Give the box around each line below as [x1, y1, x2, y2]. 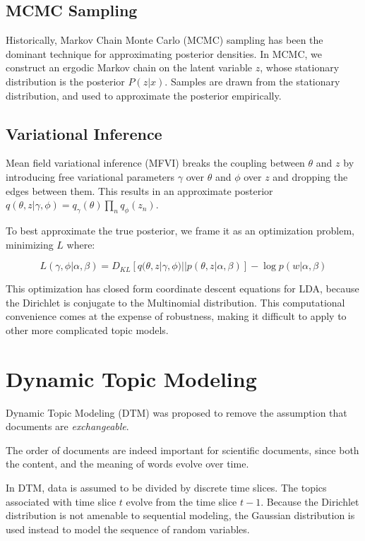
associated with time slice [6, 494, 116, 509]
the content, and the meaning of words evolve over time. [6, 456, 249, 471]
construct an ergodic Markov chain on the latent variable [6, 60, 253, 75]
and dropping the [273, 169, 348, 184]
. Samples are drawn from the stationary [164, 73, 340, 88]
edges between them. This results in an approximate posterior [6, 183, 273, 198]
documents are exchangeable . [6, 419, 129, 434]
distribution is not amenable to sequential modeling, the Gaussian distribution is [6, 508, 355, 523]
